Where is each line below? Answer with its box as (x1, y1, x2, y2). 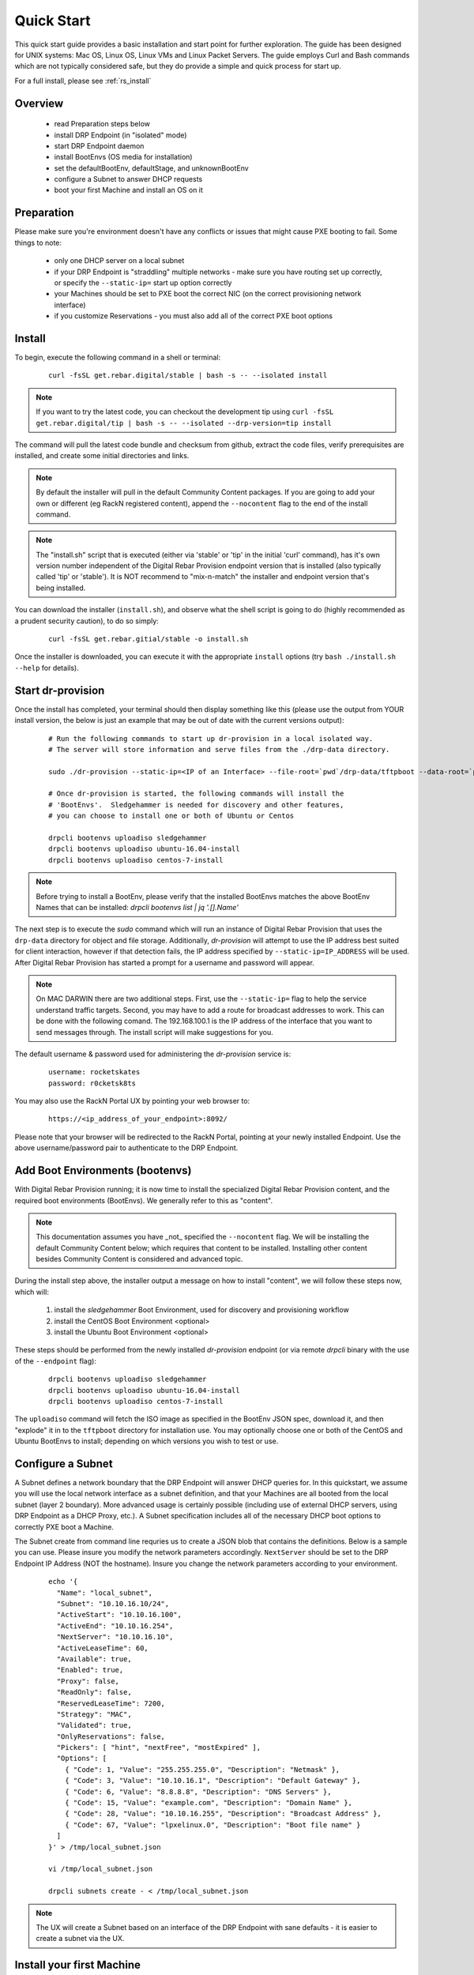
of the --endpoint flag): (14, 1356, 96, 1366)
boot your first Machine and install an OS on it (54, 186, 203, 195)
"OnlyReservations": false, (56, 1732, 166, 1741)
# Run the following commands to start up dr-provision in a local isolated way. (48, 734, 374, 743)
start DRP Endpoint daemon (54, 141, 145, 150)
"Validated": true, (56, 1721, 132, 1730)
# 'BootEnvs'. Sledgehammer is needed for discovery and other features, (48, 800, 344, 809)
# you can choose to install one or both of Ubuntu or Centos (48, 811, 295, 821)
